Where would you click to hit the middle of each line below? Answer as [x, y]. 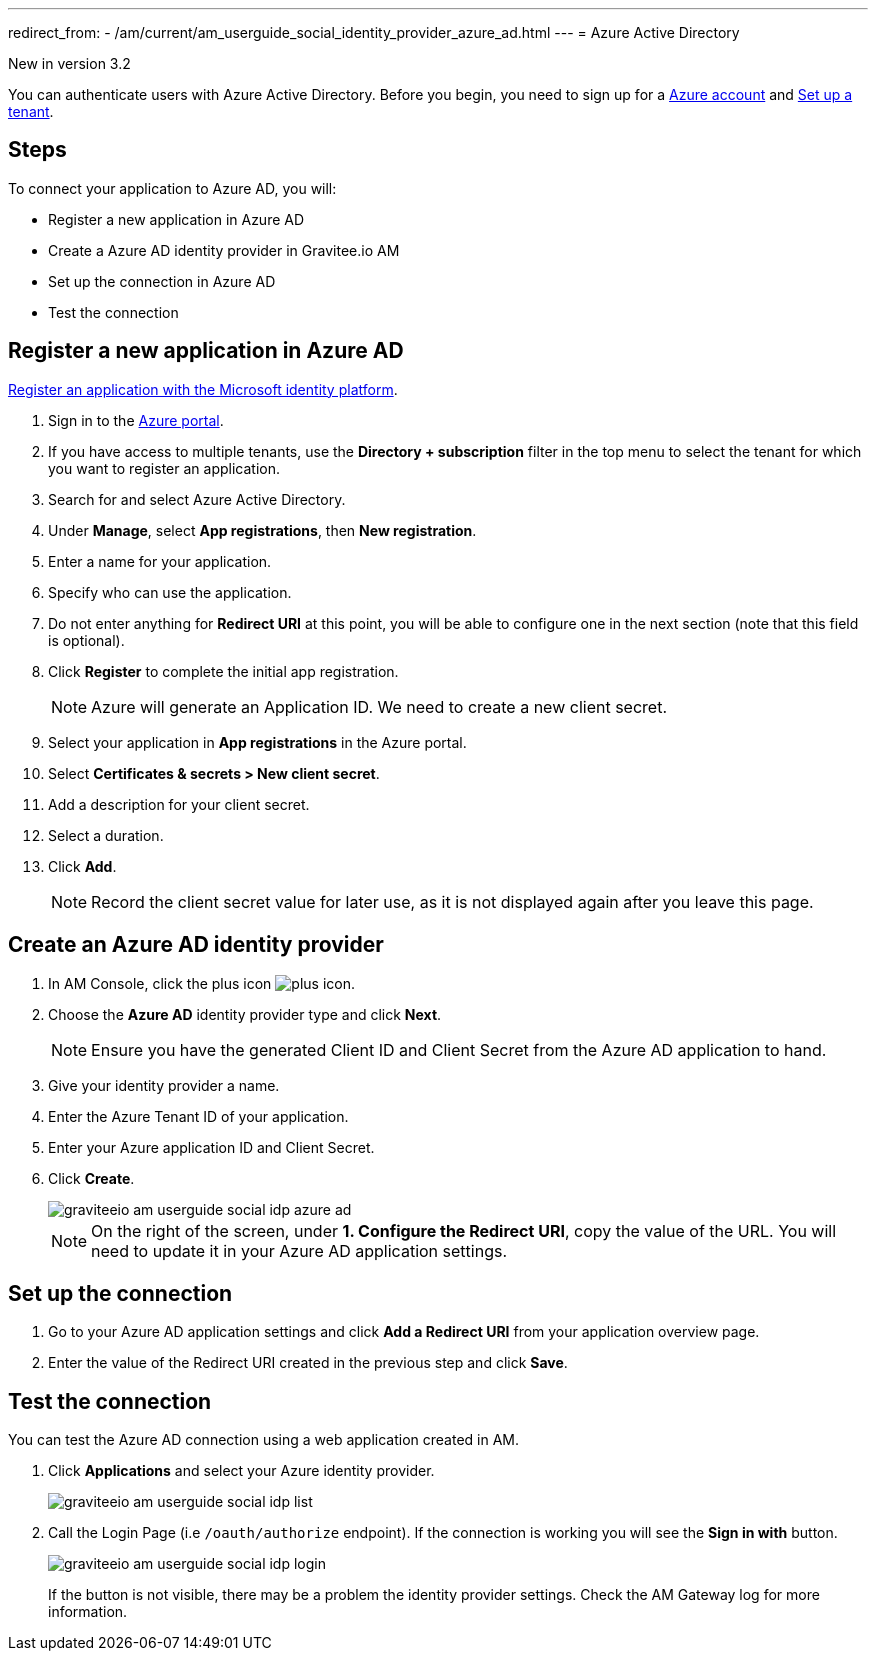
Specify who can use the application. [170, 592]
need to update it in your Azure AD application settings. [299, 1250]
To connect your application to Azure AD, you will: [172, 188]
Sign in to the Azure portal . [136, 420]
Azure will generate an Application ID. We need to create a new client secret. [379, 706]
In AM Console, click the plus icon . [202, 983]
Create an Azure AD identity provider [196, 945]
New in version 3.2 [69, 63]
